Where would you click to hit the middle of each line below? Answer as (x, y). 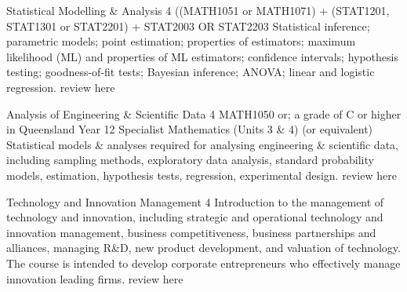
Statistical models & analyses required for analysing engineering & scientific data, (202, 144)
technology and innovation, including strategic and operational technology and (195, 217)
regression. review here (61, 87)
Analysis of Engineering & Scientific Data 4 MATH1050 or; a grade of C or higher (204, 113)
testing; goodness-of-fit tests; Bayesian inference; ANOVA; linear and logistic (191, 72)
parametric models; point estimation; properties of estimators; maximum (181, 41)
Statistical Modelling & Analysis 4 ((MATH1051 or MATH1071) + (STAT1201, (198, 10)
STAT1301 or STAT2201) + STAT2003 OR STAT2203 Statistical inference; (188, 26)
